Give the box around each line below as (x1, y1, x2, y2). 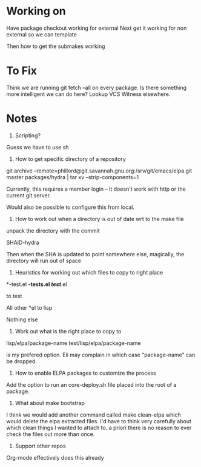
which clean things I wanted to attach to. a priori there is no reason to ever (6, 424, 192, 431)
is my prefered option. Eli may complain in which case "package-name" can (6, 351, 196, 358)
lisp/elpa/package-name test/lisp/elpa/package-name (6, 339, 141, 347)
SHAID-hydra (6, 239, 39, 246)
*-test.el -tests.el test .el (6, 281, 68, 288)
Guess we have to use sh (6, 143, 69, 151)
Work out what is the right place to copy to (15, 327, 122, 335)
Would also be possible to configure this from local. (6, 203, 135, 211)
